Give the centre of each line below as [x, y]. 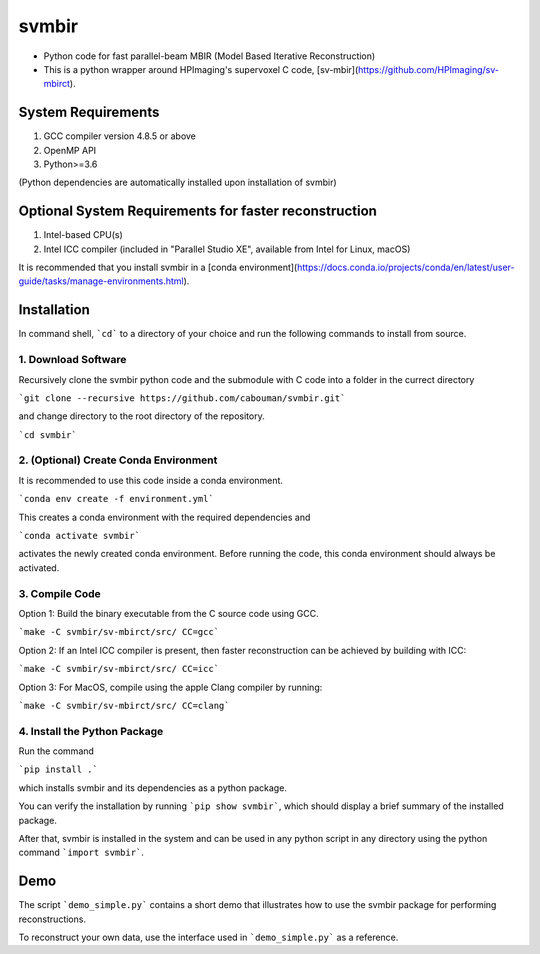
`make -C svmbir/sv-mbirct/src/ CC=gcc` [119, 632]
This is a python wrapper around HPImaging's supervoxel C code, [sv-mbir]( [201, 69]
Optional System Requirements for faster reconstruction [197, 211]
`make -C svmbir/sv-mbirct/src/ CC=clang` [124, 705]
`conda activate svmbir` [79, 536]
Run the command [56, 751]
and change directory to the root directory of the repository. [141, 416]
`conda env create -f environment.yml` [116, 499]
